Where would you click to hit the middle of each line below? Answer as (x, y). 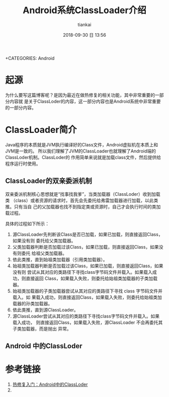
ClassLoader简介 (41, 130)
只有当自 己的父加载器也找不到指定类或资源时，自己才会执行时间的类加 (87, 206)
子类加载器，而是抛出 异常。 (42, 329)
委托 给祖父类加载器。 (44, 253)
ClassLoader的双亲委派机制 (49, 181)
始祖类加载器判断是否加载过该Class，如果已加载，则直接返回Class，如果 (88, 266)
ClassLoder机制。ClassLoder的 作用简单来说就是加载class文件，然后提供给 (83, 157)
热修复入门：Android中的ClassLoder (50, 384)
